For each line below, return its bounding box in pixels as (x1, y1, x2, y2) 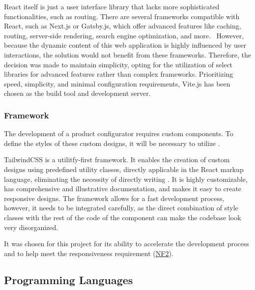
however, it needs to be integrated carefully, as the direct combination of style (4, 203, 238, 213)
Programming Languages (4, 272, 133, 287)
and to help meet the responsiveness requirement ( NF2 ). (4, 248, 173, 258)
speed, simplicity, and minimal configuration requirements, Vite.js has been (4, 78, 230, 88)
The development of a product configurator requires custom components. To (4, 128, 233, 139)
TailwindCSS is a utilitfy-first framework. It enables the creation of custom (4, 154, 230, 165)
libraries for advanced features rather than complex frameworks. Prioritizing (4, 69, 233, 79)
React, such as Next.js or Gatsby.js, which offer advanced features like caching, (4, 21, 241, 31)
